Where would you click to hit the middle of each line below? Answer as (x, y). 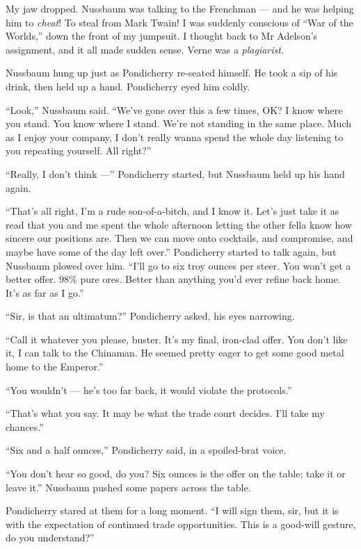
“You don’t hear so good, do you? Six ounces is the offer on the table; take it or (176, 474)
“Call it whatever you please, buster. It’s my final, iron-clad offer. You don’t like (177, 339)
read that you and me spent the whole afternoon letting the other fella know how (179, 224)
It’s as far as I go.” (45, 292)
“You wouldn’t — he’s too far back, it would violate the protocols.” (149, 390)
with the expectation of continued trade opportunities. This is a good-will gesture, (181, 524)
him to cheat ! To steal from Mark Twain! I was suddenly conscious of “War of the (179, 22)
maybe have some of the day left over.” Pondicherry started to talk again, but (171, 251)
